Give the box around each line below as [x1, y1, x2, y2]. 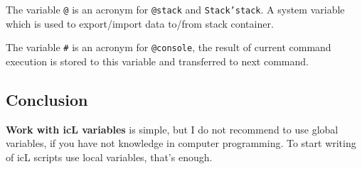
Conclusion [6, 88, 88, 110]
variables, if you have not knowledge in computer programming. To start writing [6, 136, 356, 151]
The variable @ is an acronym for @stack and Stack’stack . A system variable [6, 2, 345, 16]
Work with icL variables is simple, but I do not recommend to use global [6, 121, 339, 136]
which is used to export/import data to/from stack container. [6, 16, 274, 31]
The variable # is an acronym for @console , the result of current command [6, 40, 331, 55]
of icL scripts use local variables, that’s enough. [6, 149, 213, 164]
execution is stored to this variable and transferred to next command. [6, 53, 309, 68]
